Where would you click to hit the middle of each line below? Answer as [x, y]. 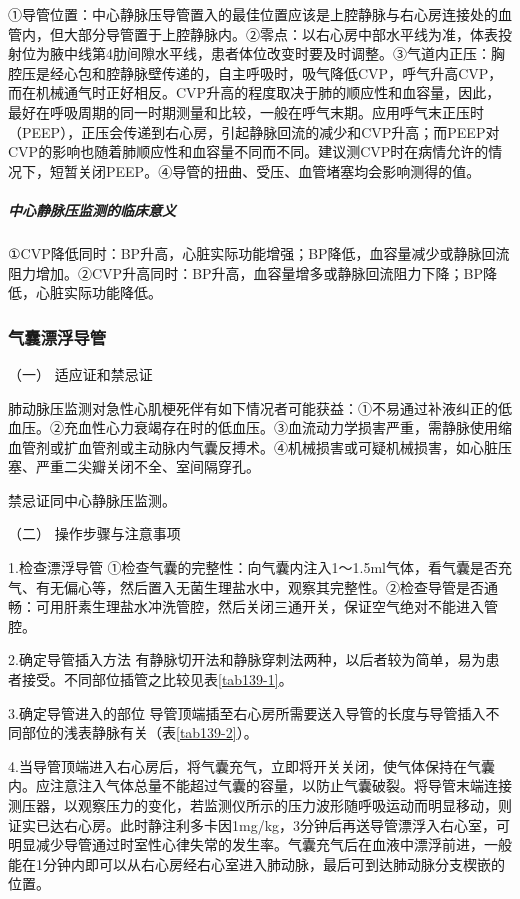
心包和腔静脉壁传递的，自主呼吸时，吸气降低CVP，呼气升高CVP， [283, 72]
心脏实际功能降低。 [98, 292]
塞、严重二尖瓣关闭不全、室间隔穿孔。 [134, 466]
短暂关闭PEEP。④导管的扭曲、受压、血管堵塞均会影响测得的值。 [265, 170]
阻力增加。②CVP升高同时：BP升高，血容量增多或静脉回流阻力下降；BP [246, 272]
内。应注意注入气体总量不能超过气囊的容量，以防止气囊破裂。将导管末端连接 [260, 785]
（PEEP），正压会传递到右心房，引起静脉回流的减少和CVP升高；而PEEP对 [254, 131]
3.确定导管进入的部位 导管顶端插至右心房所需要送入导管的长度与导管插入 [247, 712]
